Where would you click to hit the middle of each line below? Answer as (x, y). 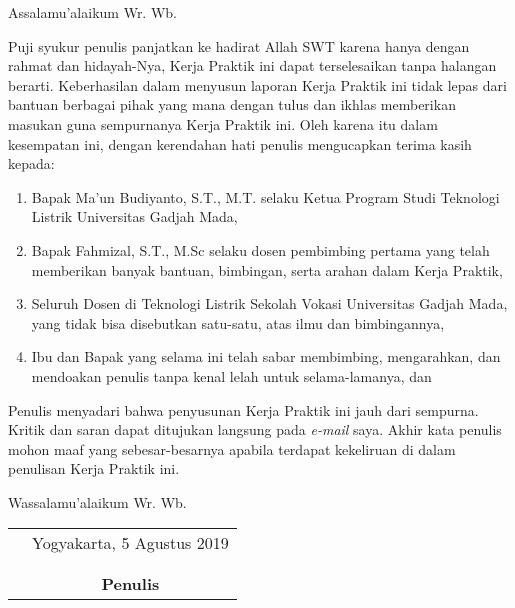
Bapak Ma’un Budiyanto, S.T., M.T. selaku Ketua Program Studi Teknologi (265, 196)
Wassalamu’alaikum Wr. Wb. (97, 501)
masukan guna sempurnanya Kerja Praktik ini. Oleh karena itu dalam (223, 123)
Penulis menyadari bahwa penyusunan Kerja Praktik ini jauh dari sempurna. (243, 409)
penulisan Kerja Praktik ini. (94, 468)
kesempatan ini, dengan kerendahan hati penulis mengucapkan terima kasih (240, 143)
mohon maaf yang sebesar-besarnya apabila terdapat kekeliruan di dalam (232, 448)
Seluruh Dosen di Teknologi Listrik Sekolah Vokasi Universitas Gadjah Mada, (269, 303)
